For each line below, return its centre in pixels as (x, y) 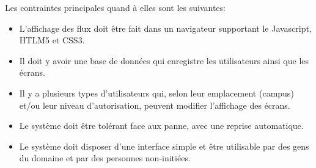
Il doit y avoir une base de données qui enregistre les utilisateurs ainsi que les (164, 60)
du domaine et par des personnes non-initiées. (105, 158)
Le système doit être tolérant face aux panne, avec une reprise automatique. (161, 126)
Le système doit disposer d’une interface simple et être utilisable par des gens (164, 146)
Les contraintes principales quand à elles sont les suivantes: (115, 7)
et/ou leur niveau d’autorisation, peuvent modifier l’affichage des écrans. (155, 105)
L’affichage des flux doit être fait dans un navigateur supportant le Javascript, (165, 28)
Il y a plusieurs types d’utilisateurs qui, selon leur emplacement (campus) (156, 93)
